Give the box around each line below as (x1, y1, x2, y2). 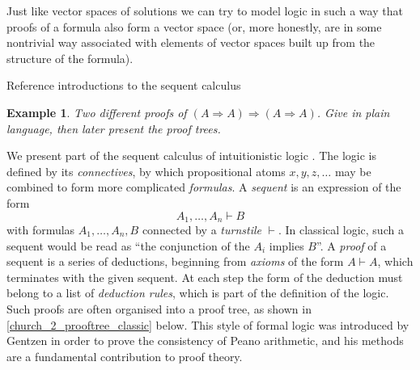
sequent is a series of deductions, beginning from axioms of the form (6, 253, 344, 270)
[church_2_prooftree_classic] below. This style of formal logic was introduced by (6, 316, 409, 333)
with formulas (6, 221, 75, 238)
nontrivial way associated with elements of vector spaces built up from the (6, 34, 375, 51)
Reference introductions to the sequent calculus (6, 77, 241, 94)
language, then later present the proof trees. (6, 120, 221, 137)
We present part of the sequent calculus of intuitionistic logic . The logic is (6, 147, 377, 164)
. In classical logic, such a (278, 221, 404, 238)
